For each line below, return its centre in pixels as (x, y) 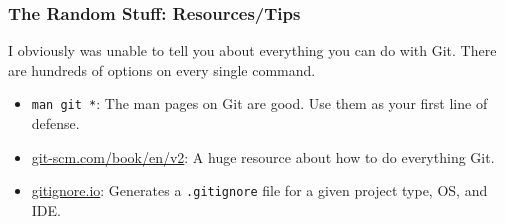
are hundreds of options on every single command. (162, 69)
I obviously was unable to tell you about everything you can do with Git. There (252, 50)
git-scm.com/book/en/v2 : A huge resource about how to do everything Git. (263, 156)
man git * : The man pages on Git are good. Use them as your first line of (259, 103)
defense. (55, 123)
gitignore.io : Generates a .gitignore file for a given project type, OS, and (259, 190)
